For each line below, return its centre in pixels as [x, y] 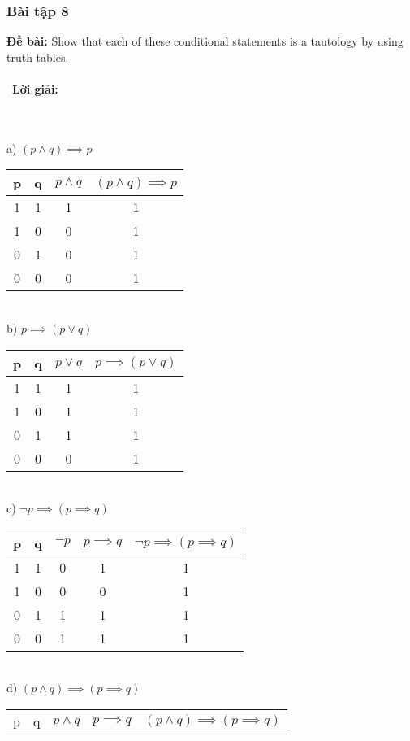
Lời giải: [35, 89]
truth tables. [38, 57]
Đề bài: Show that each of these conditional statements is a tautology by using [205, 41]
